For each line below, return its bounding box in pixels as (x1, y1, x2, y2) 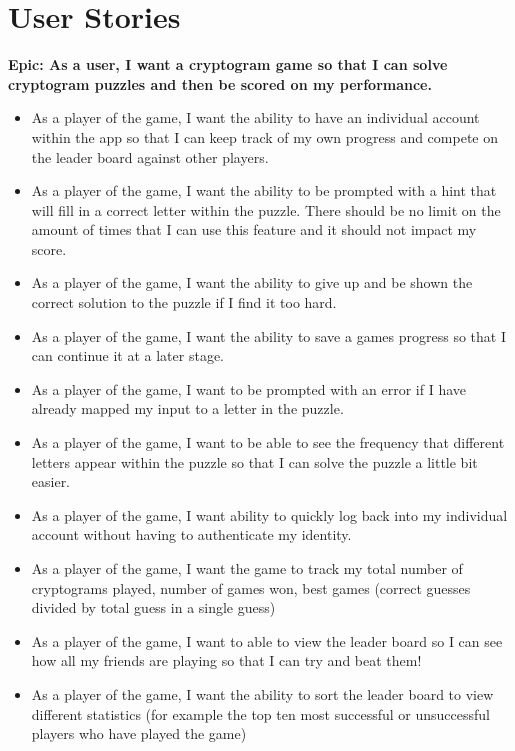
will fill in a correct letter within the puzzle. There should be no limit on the (31, 199, 501, 220)
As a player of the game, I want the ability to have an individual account (31, 107, 480, 128)
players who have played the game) (31, 723, 247, 744)
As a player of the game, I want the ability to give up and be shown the (31, 272, 473, 293)
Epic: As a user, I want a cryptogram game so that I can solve (8, 54, 448, 75)
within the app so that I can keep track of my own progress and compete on (31, 126, 498, 147)
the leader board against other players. (31, 146, 269, 167)
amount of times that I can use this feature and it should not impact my (31, 219, 477, 240)
